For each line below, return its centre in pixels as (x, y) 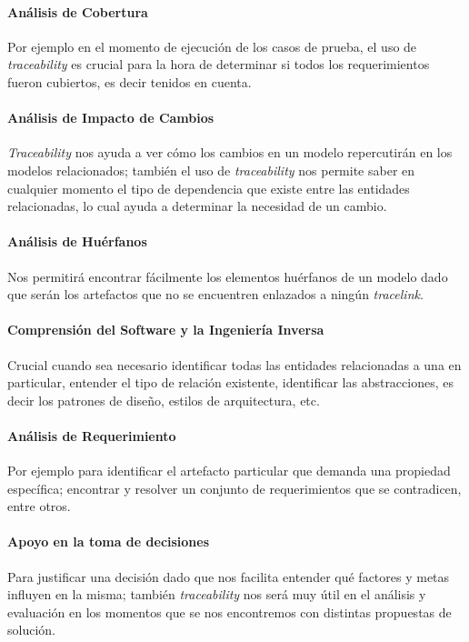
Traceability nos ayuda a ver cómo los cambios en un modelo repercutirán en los (230, 152)
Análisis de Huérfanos (77, 241)
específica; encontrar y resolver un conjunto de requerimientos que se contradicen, (234, 488)
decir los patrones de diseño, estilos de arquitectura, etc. (164, 400)
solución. (31, 630)
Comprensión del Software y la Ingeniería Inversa (166, 330)
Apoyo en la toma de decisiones (109, 542)
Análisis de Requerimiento (92, 435)
